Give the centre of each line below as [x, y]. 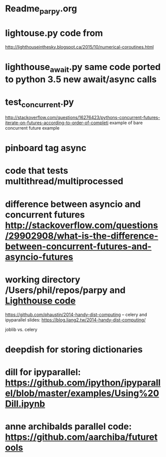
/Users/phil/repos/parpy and [65, 290]
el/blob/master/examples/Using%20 [82, 393]
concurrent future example [32, 128]
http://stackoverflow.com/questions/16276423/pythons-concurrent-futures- [83, 118]
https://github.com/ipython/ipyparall [83, 382]
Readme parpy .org [41, 9]
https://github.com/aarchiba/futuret [82, 437]
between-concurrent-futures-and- [78, 246]
